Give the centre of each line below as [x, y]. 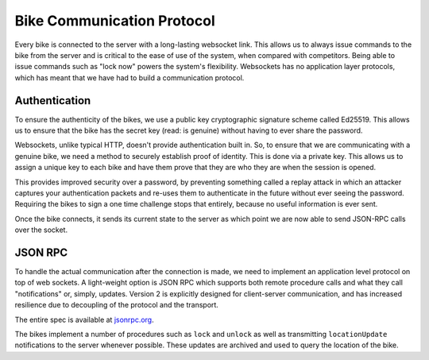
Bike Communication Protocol [115, 21]
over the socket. [41, 230]
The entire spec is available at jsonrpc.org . [84, 319]
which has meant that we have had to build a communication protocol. [129, 77]
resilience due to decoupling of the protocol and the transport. [116, 305]
